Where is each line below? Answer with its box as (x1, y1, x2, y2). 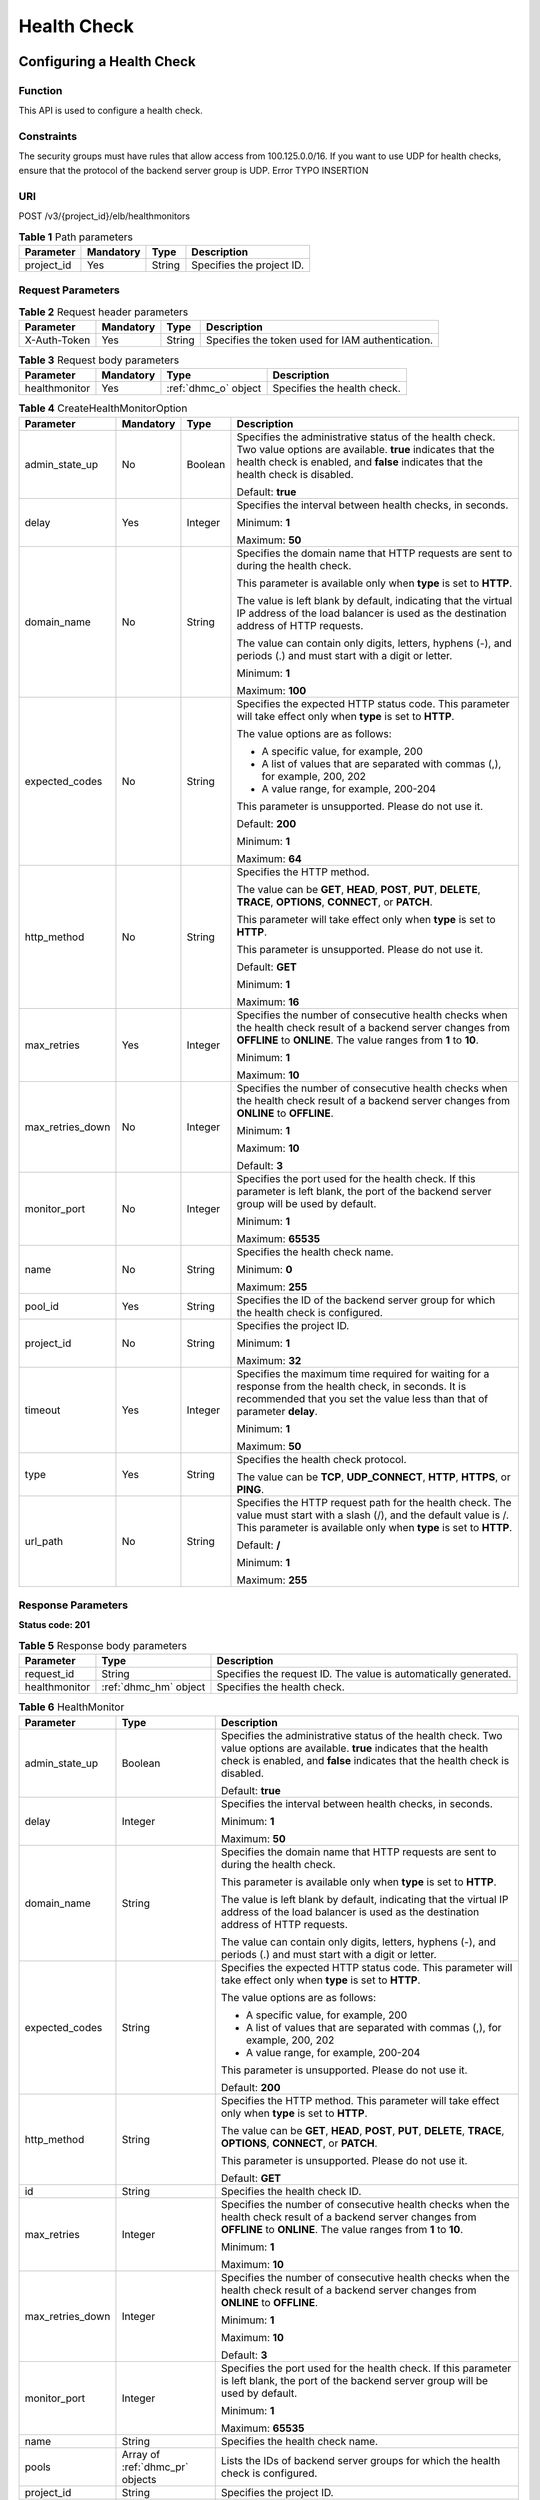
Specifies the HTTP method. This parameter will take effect (220, 2093, 500, 2107)
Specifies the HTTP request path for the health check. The (236, 1495, 512, 1509)
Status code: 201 (18, 1619, 90, 1631)
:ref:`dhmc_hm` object (101, 1680, 206, 1694)
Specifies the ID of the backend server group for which (236, 1293, 496, 1307)
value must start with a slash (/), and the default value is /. (236, 1508, 510, 1522)
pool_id (24, 1299, 60, 1313)
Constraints (18, 130, 78, 144)
